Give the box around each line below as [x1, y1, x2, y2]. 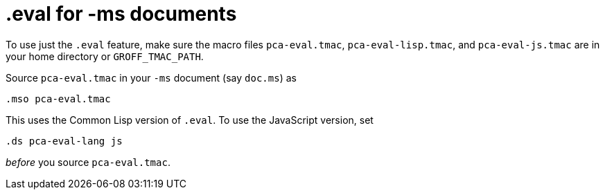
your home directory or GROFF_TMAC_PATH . [6, 50, 204, 62]
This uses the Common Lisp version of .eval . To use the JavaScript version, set [6, 113, 374, 126]
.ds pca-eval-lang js [6, 135, 123, 147]
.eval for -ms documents [6, 2, 237, 26]
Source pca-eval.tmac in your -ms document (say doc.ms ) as [6, 71, 297, 84]
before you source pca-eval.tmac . [6, 156, 170, 168]
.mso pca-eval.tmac [6, 93, 111, 104]
